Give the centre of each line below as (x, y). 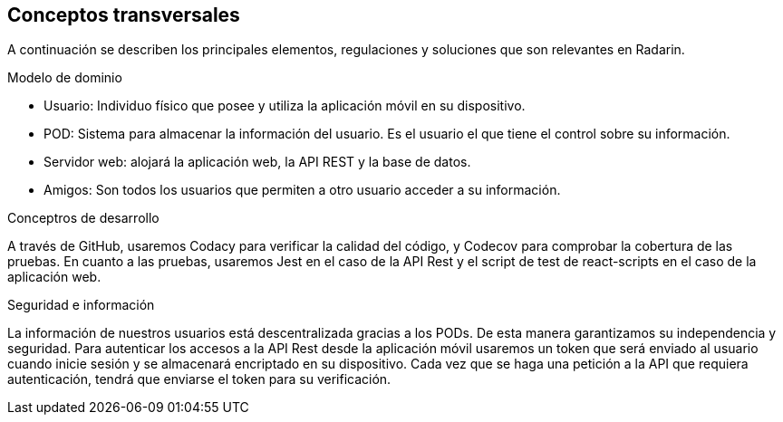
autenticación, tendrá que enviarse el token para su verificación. (199, 379)
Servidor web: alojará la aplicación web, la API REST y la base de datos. (257, 162)
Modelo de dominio (65, 78)
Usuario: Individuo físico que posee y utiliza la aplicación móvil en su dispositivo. (285, 106)
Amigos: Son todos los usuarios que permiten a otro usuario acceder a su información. (302, 190)
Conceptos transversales (124, 15)
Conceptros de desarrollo (83, 218)
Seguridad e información (81, 305)
